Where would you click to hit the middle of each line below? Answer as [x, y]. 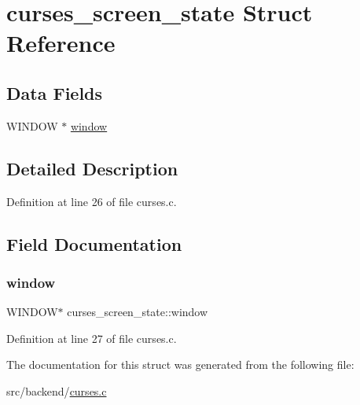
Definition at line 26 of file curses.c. [92, 201]
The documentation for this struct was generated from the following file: [180, 364]
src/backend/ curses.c [57, 390]
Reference [61, 43]
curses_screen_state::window [138, 312]
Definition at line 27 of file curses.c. [92, 338]
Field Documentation [94, 243]
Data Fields [55, 92]
